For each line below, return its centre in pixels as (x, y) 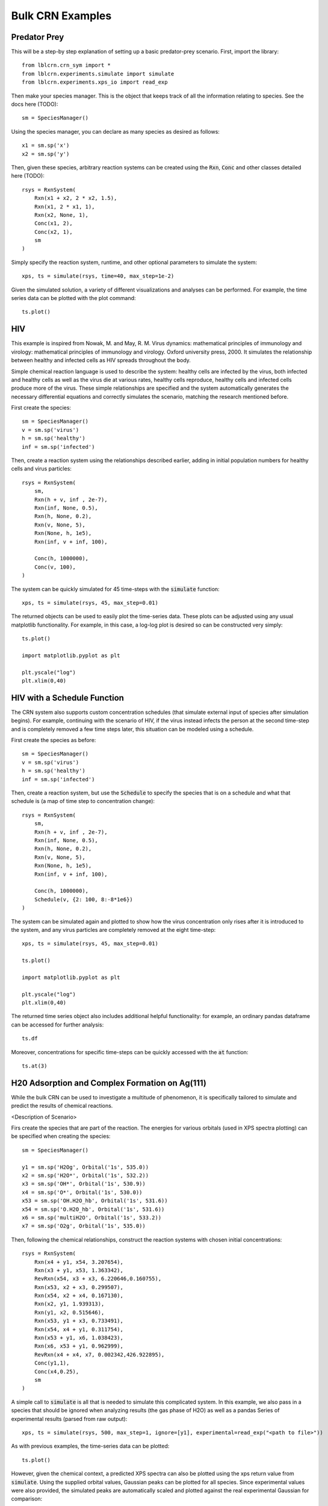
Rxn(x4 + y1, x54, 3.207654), (79, 1262)
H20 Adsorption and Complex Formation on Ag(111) (109, 1083)
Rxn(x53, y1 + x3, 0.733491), (79, 1321)
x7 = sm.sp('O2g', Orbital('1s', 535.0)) (84, 1226)
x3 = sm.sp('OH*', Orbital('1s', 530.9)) (84, 1184)
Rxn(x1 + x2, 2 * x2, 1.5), (76, 198)
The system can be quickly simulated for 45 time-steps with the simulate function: (115, 589)
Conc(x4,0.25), (57, 1371)
